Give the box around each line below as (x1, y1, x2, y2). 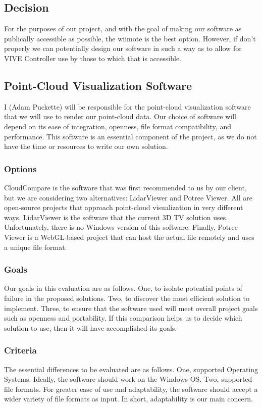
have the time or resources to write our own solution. (4, 141, 168, 151)
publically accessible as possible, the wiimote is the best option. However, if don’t (4, 33, 256, 43)
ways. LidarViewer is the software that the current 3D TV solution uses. (4, 212, 228, 222)
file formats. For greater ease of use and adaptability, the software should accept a (4, 383, 258, 394)
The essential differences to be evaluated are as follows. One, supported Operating (4, 364, 258, 374)
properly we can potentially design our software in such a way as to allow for (4, 43, 242, 54)
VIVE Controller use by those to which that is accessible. (4, 53, 182, 63)
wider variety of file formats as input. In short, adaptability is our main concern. (4, 393, 253, 404)
